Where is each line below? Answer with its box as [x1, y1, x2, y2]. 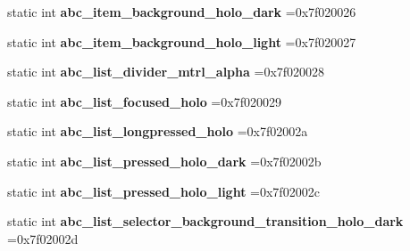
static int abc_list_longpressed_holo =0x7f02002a [7, 122, 308, 141]
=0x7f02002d [7, 229, 79, 247]
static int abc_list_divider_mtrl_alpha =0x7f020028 [7, 62, 325, 81]
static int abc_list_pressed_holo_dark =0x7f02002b [7, 151, 322, 170]
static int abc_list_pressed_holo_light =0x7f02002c [7, 182, 320, 200]
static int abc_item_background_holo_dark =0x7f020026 [7, 3, 356, 20]
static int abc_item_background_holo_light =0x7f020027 [7, 32, 356, 51]
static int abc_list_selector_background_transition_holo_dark [7, 212, 404, 231]
